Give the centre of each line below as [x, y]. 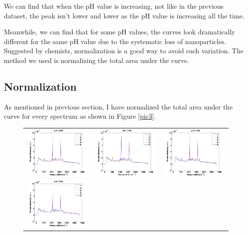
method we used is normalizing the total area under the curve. [97, 60]
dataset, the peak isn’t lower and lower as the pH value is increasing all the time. [124, 15]
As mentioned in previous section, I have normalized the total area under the [118, 106]
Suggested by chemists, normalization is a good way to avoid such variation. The [124, 51]
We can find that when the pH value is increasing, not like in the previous [114, 6]
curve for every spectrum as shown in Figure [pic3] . [80, 116]
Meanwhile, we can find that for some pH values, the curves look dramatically [120, 32]
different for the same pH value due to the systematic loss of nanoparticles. [115, 41]
